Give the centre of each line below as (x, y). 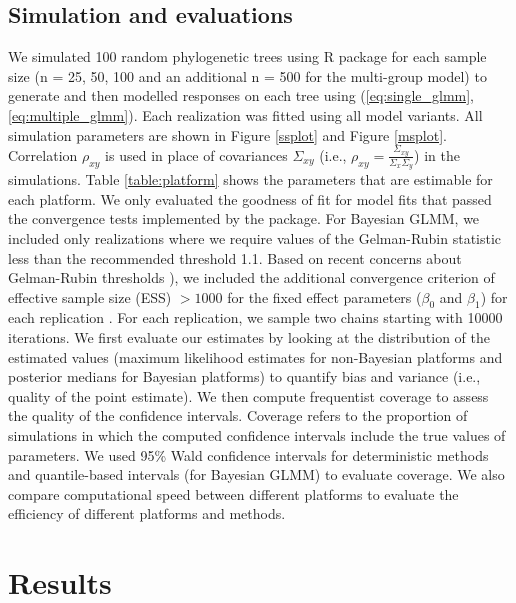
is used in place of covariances (196, 154)
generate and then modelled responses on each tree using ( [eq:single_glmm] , (241, 95)
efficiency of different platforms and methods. (147, 513)
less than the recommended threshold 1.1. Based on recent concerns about (235, 257)
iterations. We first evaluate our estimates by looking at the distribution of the (249, 337)
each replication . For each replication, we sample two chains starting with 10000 (255, 317)
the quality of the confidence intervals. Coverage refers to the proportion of (238, 415)
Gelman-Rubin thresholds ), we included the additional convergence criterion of (251, 277)
